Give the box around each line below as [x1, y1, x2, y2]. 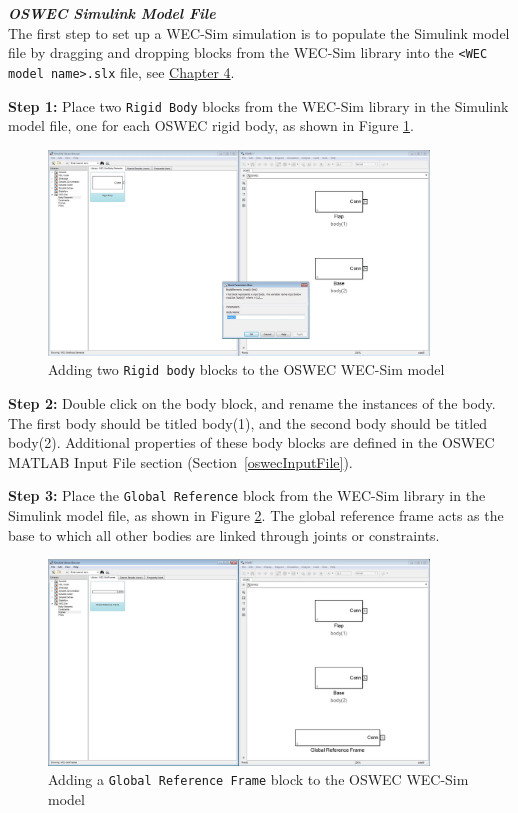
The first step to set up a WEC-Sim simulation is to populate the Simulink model [8, 22, 510, 43]
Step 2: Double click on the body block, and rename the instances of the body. [8, 393, 496, 414]
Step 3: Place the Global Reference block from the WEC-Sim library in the [8, 485, 486, 506]
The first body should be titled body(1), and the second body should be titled [8, 412, 488, 433]
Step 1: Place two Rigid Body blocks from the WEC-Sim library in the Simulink [8, 95, 509, 116]
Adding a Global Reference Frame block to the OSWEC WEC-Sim [48, 769, 469, 790]
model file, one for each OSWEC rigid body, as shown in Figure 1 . [8, 115, 414, 136]
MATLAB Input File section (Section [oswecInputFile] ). [8, 451, 353, 472]
